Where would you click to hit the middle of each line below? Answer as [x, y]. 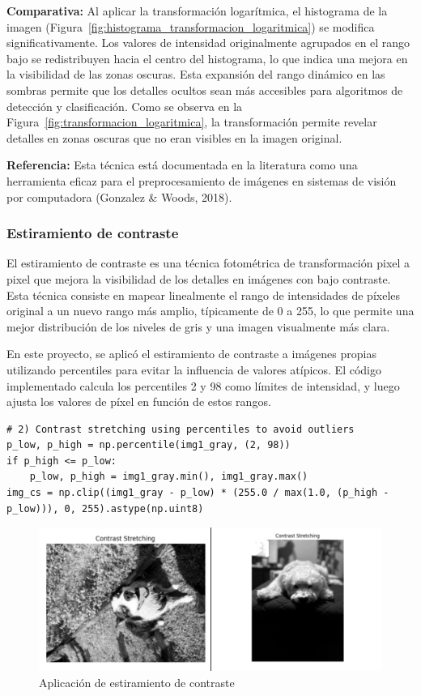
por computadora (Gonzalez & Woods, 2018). [119, 196]
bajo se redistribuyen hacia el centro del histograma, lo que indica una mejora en [207, 58]
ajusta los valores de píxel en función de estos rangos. [139, 401]
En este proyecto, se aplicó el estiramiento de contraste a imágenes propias [191, 354]
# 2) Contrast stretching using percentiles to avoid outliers [181, 429]
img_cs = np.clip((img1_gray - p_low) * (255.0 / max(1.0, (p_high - [198, 493]
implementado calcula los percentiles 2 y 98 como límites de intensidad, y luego [203, 385]
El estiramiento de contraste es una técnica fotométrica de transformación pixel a [208, 263]
